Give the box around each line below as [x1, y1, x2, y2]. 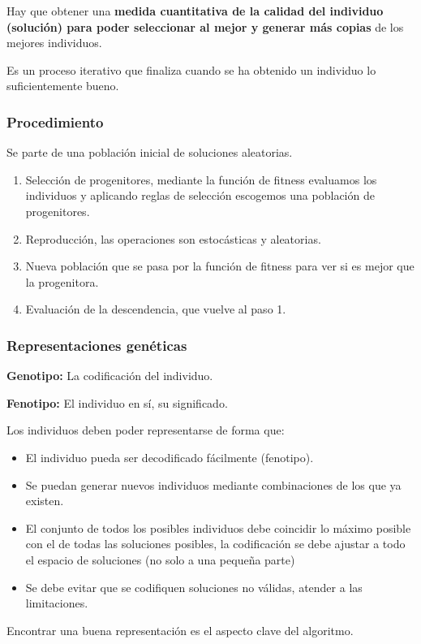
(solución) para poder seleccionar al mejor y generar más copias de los [6, 18, 404, 35]
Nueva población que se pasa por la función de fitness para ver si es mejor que [25, 257, 415, 274]
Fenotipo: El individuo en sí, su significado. [6, 394, 228, 411]
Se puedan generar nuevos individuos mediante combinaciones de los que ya [25, 476, 402, 493]
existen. [25, 492, 64, 509]
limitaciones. [25, 594, 88, 612]
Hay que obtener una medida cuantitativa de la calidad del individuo [6, 2, 384, 19]
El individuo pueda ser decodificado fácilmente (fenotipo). [25, 448, 314, 465]
